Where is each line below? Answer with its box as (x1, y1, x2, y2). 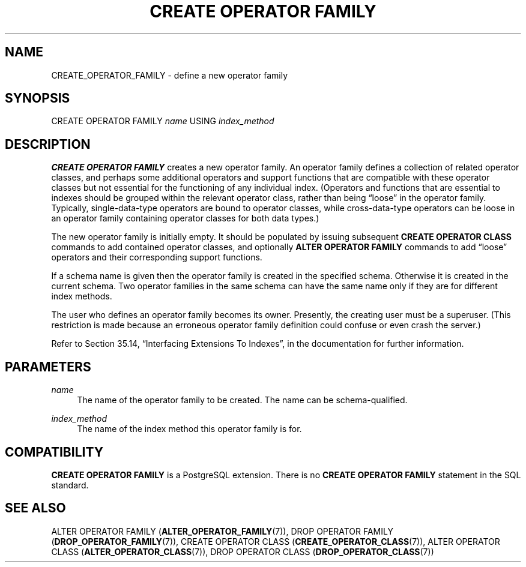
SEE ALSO (5, 500, 66, 516)
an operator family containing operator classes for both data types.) (51, 213, 319, 224)
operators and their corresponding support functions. (51, 252, 262, 263)
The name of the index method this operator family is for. (77, 424, 302, 434)
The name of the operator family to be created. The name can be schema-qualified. (77, 395, 408, 406)
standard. (51, 479, 89, 490)
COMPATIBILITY (5, 444, 103, 460)
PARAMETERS (5, 359, 91, 374)
